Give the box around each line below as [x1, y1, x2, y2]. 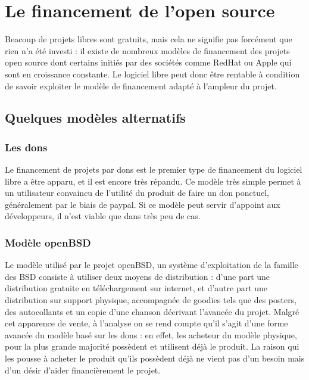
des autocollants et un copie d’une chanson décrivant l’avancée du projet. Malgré [5, 305, 299, 317]
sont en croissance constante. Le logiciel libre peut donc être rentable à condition [5, 67, 300, 80]
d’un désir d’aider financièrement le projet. [5, 363, 161, 376]
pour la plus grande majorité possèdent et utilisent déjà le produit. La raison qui [5, 340, 299, 353]
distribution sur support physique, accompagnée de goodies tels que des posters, [5, 294, 297, 306]
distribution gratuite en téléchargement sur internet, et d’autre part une [5, 282, 268, 294]
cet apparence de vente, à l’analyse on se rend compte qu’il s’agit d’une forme [5, 317, 288, 329]
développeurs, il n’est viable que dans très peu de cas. [5, 210, 201, 222]
